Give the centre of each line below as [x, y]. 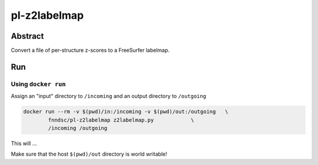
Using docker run [38, 84]
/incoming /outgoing [78, 128]
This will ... [24, 143]
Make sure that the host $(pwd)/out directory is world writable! [89, 154]
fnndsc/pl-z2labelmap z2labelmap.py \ [121, 120]
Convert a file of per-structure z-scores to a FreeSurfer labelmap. [90, 50]
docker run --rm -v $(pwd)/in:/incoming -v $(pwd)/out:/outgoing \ [126, 112]
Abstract [27, 36]
